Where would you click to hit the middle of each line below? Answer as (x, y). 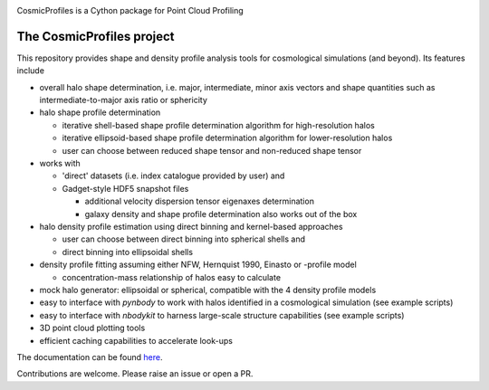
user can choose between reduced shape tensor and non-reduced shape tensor (212, 150)
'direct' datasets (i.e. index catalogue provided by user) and (173, 176)
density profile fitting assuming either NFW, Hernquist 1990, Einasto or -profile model (198, 265)
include (31, 71)
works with (60, 164)
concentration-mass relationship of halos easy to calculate (171, 277)
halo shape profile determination (100, 112)
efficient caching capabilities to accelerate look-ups (136, 340)
